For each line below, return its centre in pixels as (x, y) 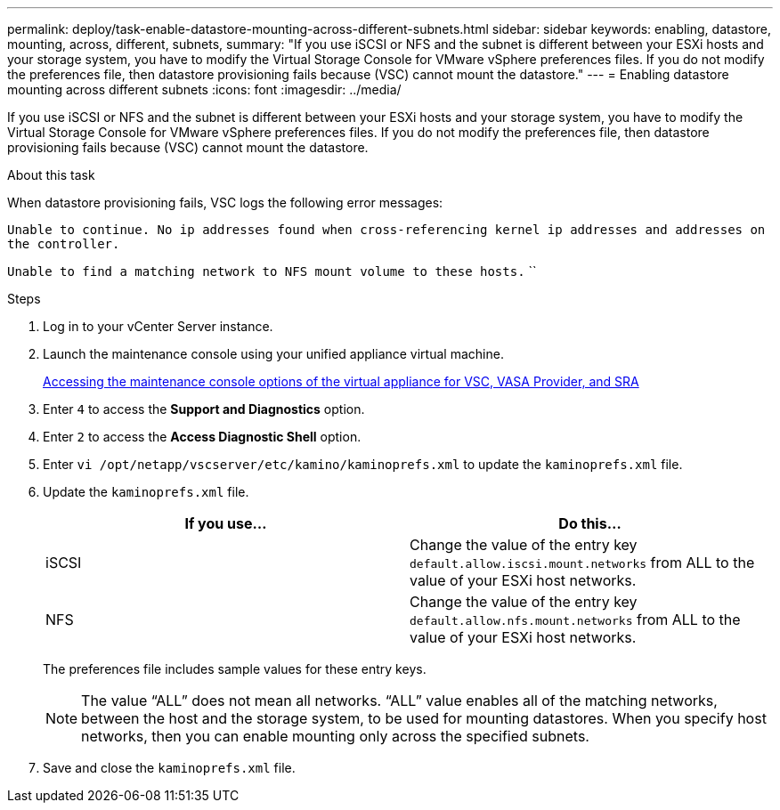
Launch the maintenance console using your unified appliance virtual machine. (273, 354)
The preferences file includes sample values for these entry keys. (235, 669)
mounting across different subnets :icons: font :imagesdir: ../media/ (204, 89)
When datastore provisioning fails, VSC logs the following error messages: (225, 202)
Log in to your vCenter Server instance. (158, 326)
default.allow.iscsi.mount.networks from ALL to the (582, 563)
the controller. (64, 244)
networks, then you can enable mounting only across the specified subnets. (335, 736)
